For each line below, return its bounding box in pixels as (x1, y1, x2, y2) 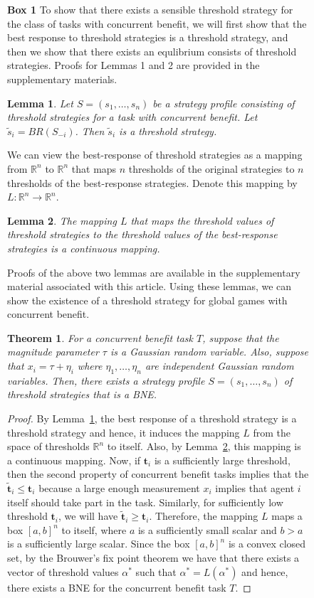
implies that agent (215, 481, 295, 496)
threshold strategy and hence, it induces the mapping (7, 425, 240, 439)
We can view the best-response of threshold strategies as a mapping (7, 147, 303, 162)
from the (253, 425, 291, 439)
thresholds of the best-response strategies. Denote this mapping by (7, 175, 298, 190)
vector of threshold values (7, 564, 119, 579)
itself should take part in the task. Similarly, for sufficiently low (7, 494, 283, 509)
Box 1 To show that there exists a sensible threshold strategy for (7, 2, 293, 16)
